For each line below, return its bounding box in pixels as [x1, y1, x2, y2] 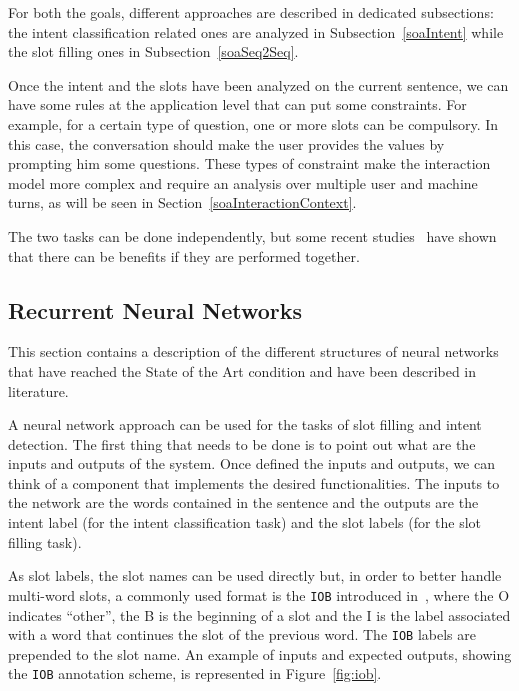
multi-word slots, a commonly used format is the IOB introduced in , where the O [8, 584, 510, 605]
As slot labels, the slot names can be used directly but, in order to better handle [8, 565, 502, 586]
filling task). [8, 531, 82, 552]
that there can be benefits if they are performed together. [8, 245, 360, 266]
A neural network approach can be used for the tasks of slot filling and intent [8, 414, 482, 435]
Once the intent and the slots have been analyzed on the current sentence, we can [8, 74, 509, 95]
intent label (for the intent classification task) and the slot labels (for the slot [8, 512, 482, 533]
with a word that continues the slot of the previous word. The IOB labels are [8, 624, 476, 645]
